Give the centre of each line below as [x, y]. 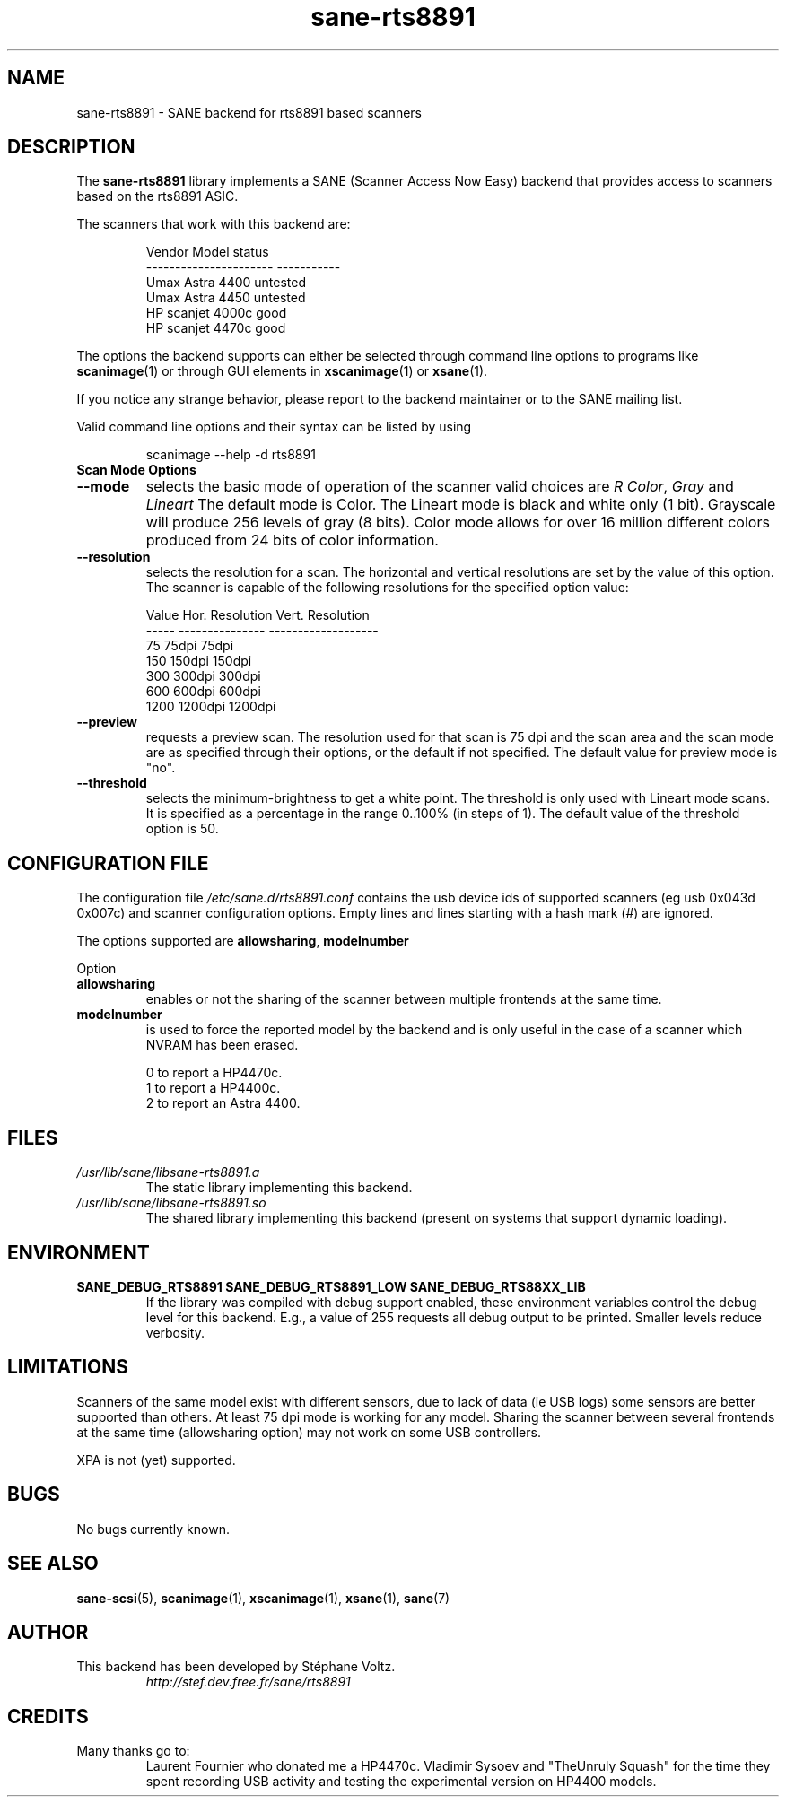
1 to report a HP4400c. [213, 1088]
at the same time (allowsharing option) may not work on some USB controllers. [309, 1432]
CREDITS [48, 1716]
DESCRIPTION [71, 147]
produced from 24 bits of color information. [292, 540]
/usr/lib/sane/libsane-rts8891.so [171, 1203]
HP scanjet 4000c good [216, 313]
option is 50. [182, 829]
